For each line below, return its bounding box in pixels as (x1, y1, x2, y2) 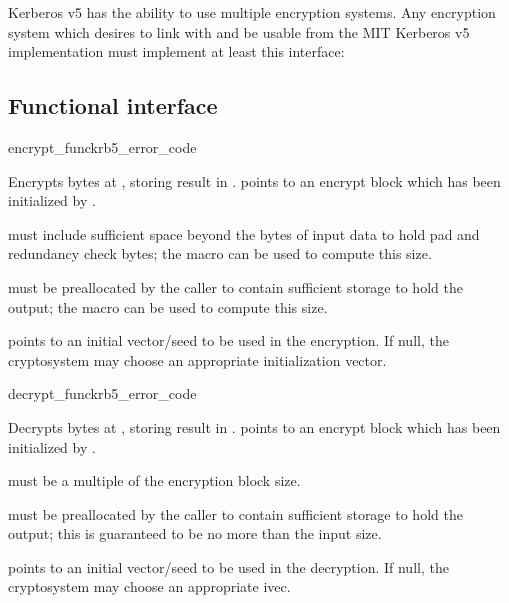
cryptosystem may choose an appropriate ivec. (8, 576, 291, 597)
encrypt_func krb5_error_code (8, 136, 197, 157)
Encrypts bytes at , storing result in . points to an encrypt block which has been (8, 170, 501, 191)
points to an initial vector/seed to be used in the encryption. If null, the (8, 330, 449, 351)
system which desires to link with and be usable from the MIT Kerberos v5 (8, 21, 470, 42)
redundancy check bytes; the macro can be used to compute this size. (8, 243, 432, 264)
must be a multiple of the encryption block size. (8, 470, 301, 491)
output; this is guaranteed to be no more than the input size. (8, 523, 382, 544)
